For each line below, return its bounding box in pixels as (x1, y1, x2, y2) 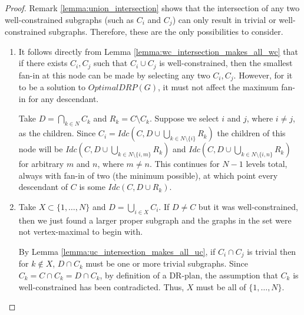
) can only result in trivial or (172, 13, 276, 25)
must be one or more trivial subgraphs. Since (85, 257, 248, 270)
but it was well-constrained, (198, 200, 298, 212)
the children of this (217, 127, 286, 139)
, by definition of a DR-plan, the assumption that (100, 268, 278, 281)
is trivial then (247, 245, 296, 257)
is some (79, 181, 105, 193)
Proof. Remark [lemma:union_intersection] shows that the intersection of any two (5, 2, 300, 14)
